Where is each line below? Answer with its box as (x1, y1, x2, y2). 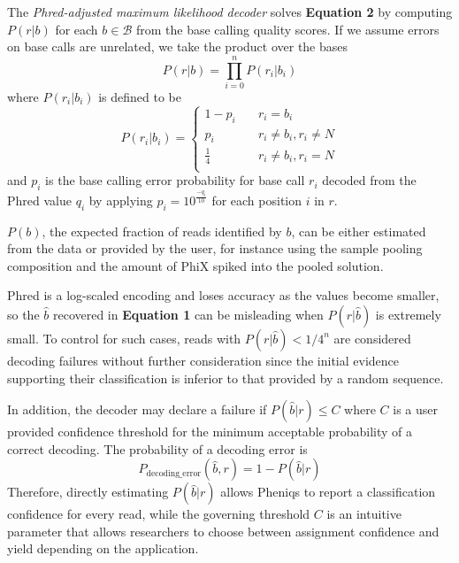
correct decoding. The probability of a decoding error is (7, 439, 308, 458)
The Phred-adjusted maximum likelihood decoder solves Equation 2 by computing (7, 3, 453, 20)
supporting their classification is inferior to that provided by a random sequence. (7, 368, 444, 387)
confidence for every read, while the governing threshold (7, 505, 310, 523)
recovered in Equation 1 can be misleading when (52, 305, 324, 323)
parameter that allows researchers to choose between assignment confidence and (7, 521, 440, 540)
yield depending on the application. (7, 539, 199, 558)
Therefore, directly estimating (7, 482, 169, 501)
